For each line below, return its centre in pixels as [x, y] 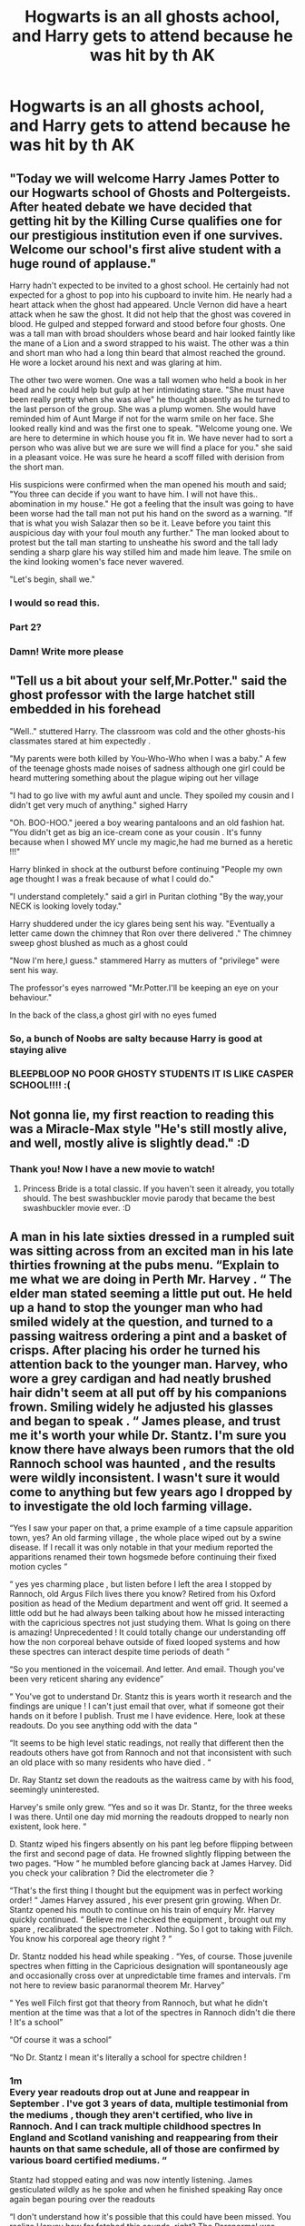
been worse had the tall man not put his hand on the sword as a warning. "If [151, 513]
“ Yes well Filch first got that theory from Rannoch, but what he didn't [138, 2003]
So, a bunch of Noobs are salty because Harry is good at [136, 1039]
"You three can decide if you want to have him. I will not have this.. [134, 494]
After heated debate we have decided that [131, 207]
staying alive [38, 1049]
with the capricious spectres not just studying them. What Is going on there [150, 1622]
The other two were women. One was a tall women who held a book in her [148, 380]
